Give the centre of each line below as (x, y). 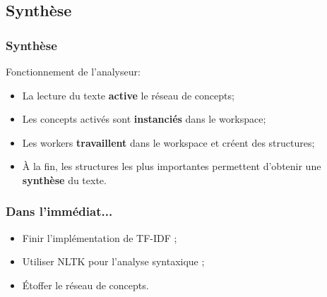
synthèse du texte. (64, 180)
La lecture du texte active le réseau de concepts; (128, 95)
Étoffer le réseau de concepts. (85, 285)
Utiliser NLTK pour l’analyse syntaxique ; (113, 261)
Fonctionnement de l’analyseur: (73, 71)
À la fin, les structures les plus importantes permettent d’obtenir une (172, 166)
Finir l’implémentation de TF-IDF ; (100, 237)
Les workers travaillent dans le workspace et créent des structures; (168, 142)
